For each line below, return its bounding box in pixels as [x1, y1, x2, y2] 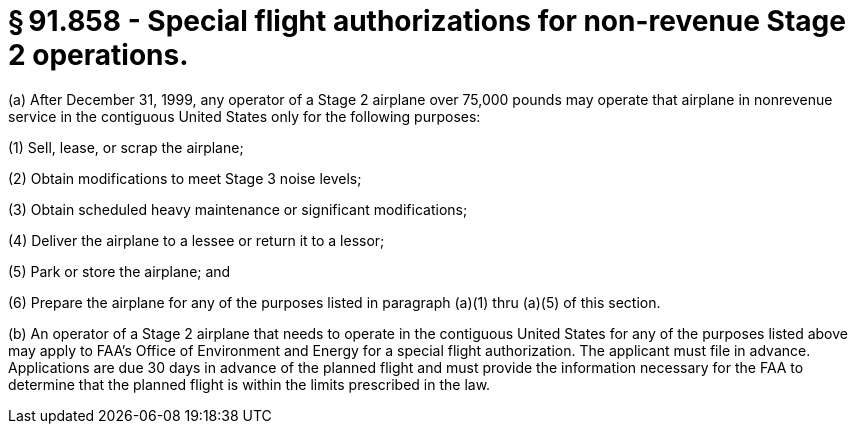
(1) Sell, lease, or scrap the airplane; [8, 138, 244, 156]
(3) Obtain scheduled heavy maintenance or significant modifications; [8, 200, 468, 218]
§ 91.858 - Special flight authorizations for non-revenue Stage [8, 4, 846, 38]
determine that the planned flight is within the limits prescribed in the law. [8, 375, 491, 393]
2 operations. [8, 38, 189, 72]
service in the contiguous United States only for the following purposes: [8, 107, 481, 125]
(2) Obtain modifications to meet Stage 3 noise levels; [8, 169, 362, 187]
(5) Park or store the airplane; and [8, 262, 231, 280]
